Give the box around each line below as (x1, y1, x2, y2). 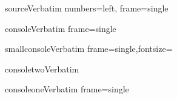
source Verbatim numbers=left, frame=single (5, 2, 169, 14)
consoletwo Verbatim (5, 62, 79, 75)
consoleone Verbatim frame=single (5, 83, 129, 95)
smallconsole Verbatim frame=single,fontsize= (5, 42, 173, 55)
